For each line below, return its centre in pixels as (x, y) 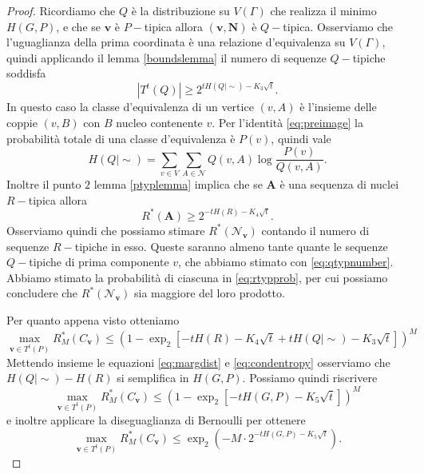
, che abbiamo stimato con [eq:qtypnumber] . (286, 262)
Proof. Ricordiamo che (61, 10)
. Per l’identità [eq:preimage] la (287, 122)
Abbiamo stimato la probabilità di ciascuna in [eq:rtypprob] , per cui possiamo (197, 277)
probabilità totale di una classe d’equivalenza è (121, 138)
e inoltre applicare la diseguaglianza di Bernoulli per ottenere (156, 420)
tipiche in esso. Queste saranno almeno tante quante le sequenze (231, 246)
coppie (22, 122)
